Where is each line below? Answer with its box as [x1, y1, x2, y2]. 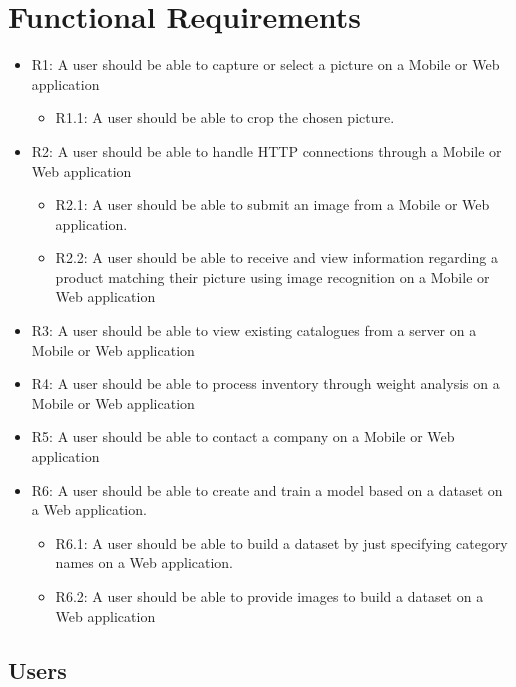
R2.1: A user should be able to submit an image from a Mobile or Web [55, 194, 490, 215]
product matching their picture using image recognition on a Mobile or [55, 266, 490, 287]
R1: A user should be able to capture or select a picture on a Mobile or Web [31, 54, 500, 75]
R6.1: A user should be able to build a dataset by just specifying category [55, 532, 508, 553]
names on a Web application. [55, 552, 234, 573]
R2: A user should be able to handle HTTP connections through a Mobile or [31, 140, 502, 161]
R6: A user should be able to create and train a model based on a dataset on [31, 479, 503, 500]
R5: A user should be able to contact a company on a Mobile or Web [31, 426, 455, 447]
